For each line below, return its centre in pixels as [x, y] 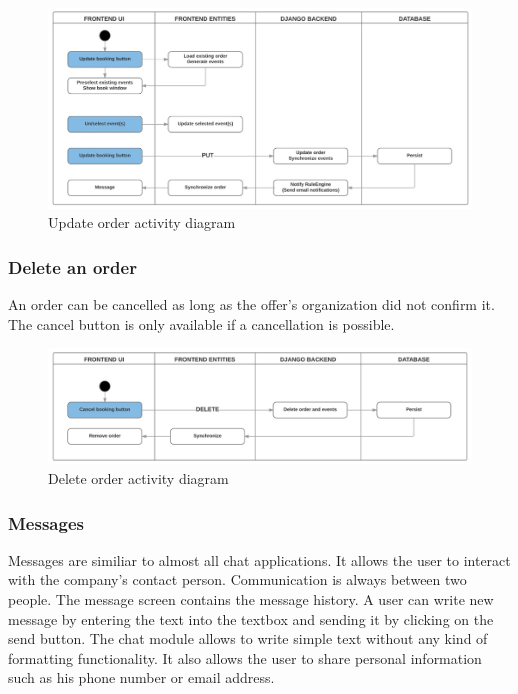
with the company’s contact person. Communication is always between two [237, 579]
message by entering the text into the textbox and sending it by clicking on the [251, 618]
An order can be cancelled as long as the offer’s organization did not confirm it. [251, 304]
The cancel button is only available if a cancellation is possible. [201, 323]
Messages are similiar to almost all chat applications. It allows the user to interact [259, 559]
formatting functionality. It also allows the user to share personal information [245, 657]
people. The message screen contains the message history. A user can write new [251, 599]
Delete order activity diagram [138, 478]
